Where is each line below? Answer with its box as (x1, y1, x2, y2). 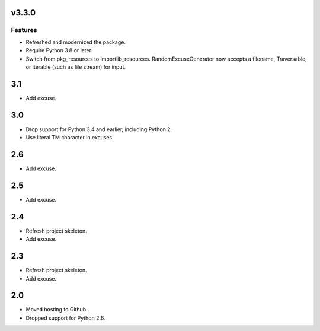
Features (11, 26, 37, 34)
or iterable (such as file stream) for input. (25, 63, 126, 71)
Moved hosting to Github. (25, 306, 88, 313)
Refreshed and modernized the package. (25, 39, 126, 46)
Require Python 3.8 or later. (25, 47, 93, 54)
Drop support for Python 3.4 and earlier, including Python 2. (25, 125, 172, 133)
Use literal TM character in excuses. (25, 134, 114, 141)
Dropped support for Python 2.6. (25, 314, 105, 322)
